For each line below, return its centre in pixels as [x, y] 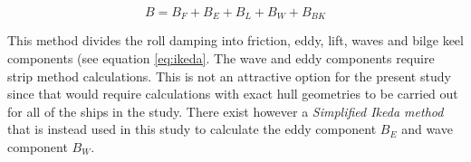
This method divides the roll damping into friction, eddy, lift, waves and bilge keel [235, 40]
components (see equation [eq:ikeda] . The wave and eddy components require [221, 58]
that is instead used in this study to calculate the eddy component [192, 129]
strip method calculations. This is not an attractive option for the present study [229, 76]
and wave [427, 129]
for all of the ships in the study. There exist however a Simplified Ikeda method [226, 111]
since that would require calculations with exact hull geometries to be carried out [233, 94]
